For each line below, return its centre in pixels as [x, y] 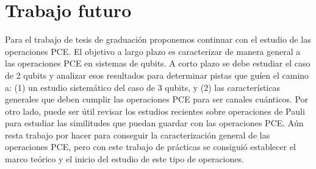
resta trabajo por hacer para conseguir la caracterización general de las [138, 135]
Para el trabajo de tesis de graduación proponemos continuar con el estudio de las [158, 39]
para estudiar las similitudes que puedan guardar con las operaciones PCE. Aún [154, 123]
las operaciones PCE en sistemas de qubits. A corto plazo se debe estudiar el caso [158, 63]
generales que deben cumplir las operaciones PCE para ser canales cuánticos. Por [157, 99]
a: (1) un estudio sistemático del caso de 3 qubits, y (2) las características [142, 87]
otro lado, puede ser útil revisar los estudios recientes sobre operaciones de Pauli [155, 111]
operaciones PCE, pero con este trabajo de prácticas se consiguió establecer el [150, 147]
